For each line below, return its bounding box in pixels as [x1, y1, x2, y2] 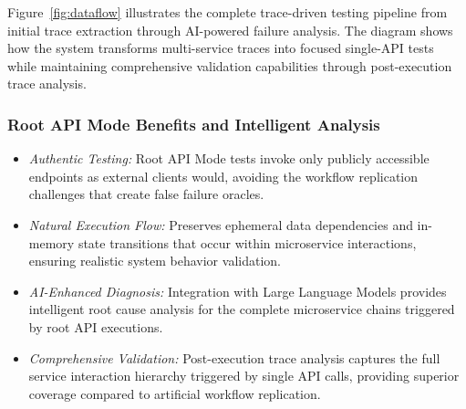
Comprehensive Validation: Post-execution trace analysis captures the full [28, 348, 440, 367]
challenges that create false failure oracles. [28, 184, 264, 204]
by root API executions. [28, 317, 163, 336]
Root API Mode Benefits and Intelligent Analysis [7, 112, 380, 135]
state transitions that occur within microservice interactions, [78, 233, 417, 252]
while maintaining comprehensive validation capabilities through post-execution [7, 56, 452, 75]
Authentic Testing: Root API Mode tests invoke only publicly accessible [28, 149, 430, 168]
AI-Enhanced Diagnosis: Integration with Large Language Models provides [28, 281, 447, 300]
